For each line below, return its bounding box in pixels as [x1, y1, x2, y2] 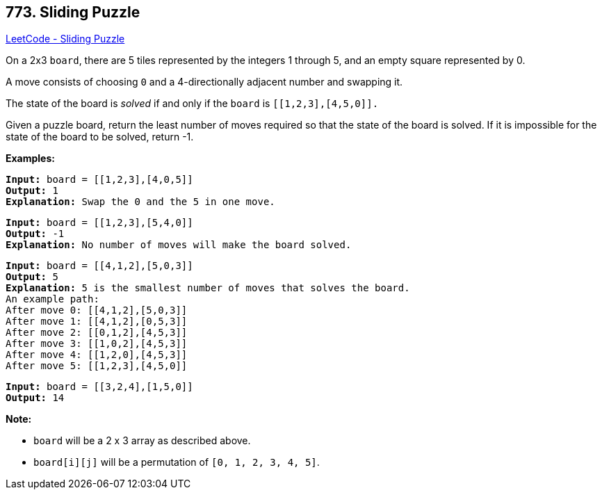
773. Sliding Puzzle [6, 3, 140, 21]
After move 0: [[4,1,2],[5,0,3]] [6, 305, 188, 316]
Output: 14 [6, 392, 65, 404]
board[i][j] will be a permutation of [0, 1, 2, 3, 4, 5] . [33, 456, 320, 469]
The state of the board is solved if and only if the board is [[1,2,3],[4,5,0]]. [6, 97, 379, 110]
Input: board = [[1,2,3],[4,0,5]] [6, 174, 193, 186]
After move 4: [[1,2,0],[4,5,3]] [6, 349, 188, 361]
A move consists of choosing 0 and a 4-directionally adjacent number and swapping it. [6, 76, 403, 88]
